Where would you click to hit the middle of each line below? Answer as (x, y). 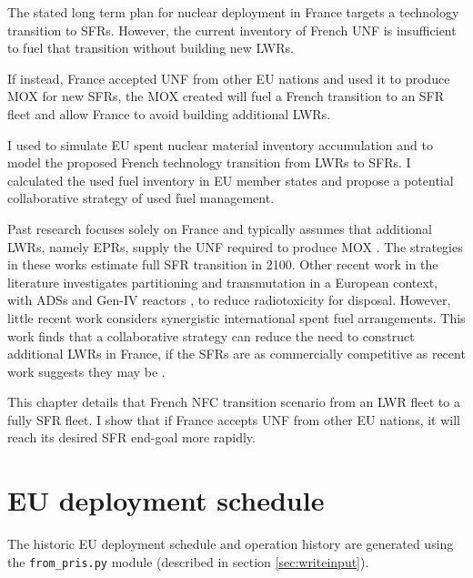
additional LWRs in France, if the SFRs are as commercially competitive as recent (236, 354)
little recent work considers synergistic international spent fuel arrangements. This (236, 317)
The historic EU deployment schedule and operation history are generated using (231, 544)
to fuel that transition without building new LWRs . (151, 48)
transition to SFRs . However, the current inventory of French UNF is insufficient (232, 30)
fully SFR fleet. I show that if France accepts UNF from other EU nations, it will (234, 419)
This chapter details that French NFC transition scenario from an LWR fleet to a (234, 402)
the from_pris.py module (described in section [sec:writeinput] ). (188, 561)
